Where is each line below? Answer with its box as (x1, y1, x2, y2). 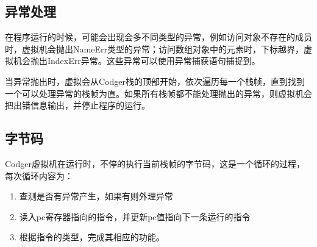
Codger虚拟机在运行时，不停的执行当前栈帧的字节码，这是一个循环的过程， (5, 157, 305, 170)
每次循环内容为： (5, 169, 73, 182)
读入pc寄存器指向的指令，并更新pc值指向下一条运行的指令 (19, 210, 251, 223)
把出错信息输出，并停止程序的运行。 (5, 99, 150, 112)
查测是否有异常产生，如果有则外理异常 (19, 190, 173, 202)
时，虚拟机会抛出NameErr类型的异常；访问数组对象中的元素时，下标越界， (5, 42, 304, 55)
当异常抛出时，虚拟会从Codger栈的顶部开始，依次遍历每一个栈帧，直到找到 (5, 74, 305, 87)
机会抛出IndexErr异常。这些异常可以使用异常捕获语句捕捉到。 (13, 54, 260, 67)
